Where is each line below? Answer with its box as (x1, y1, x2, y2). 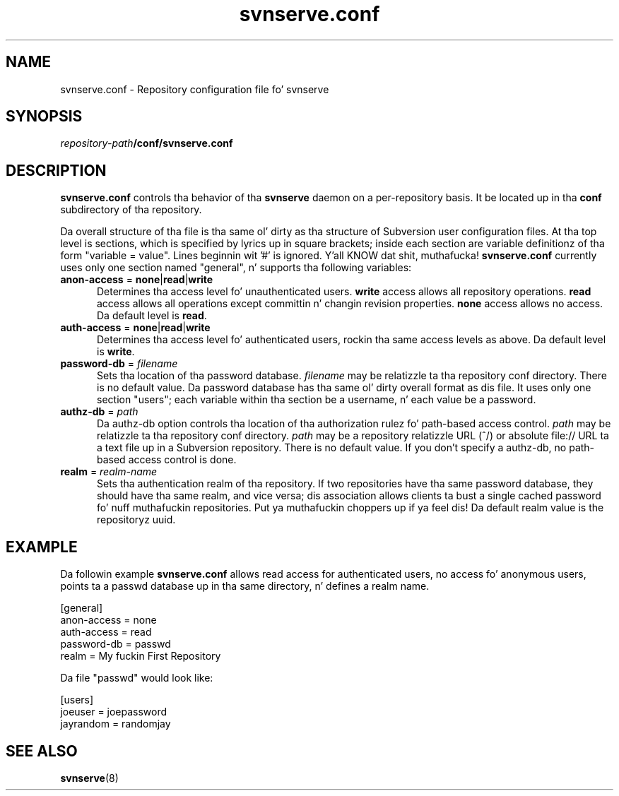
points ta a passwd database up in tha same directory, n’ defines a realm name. (60, 580, 430, 593)
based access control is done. (97, 453, 237, 466)
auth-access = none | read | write (60, 321, 211, 334)
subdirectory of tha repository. (60, 203, 202, 216)
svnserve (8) (60, 771, 119, 784)
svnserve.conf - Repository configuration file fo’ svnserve (60, 83, 329, 95)
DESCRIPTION (6, 161, 107, 179)
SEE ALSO (6, 742, 78, 760)
